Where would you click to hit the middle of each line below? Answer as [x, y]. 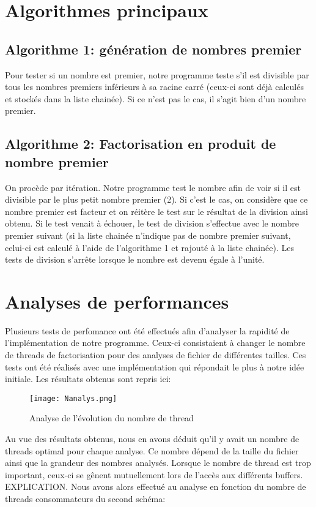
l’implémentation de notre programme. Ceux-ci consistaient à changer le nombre [155, 343]
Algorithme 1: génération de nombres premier [153, 49]
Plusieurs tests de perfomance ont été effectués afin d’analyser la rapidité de [147, 330]
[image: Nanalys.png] [73, 398]
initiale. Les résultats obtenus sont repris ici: [88, 379]
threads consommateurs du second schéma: [85, 499]
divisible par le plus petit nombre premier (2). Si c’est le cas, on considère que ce [156, 199]
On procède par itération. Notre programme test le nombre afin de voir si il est [153, 187]
